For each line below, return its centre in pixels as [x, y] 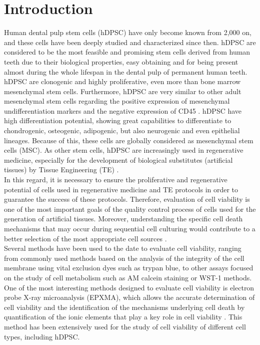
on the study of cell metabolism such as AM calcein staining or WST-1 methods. [128, 277]
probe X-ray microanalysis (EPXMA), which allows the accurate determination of [129, 297]
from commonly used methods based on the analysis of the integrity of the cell [124, 258]
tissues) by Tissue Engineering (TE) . [61, 169]
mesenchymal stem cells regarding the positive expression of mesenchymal [117, 101]
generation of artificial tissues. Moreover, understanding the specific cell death [123, 219]
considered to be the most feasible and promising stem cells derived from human [127, 52]
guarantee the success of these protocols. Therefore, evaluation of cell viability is [127, 199]
